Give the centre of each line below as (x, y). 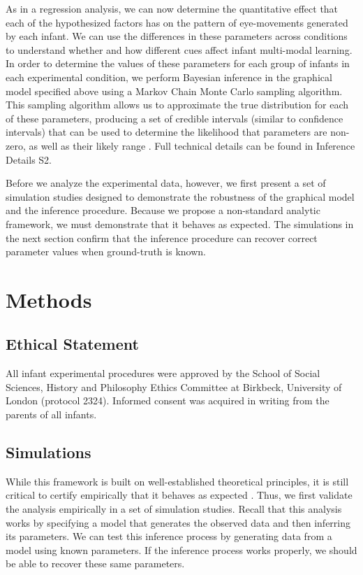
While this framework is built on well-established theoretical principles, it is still (177, 481)
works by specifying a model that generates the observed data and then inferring (178, 522)
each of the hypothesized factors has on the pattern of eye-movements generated (177, 22)
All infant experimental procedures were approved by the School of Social (163, 373)
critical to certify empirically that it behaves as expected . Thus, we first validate (179, 495)
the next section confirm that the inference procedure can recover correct (162, 237)
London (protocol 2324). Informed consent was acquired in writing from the (168, 400)
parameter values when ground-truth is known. (106, 251)
